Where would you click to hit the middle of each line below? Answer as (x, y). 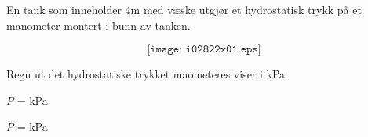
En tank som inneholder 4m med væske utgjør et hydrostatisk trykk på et (184, 9)
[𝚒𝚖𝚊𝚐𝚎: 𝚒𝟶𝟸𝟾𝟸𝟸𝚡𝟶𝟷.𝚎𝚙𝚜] (204, 50)
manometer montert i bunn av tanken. (98, 25)
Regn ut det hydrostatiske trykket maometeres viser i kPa (146, 74)
